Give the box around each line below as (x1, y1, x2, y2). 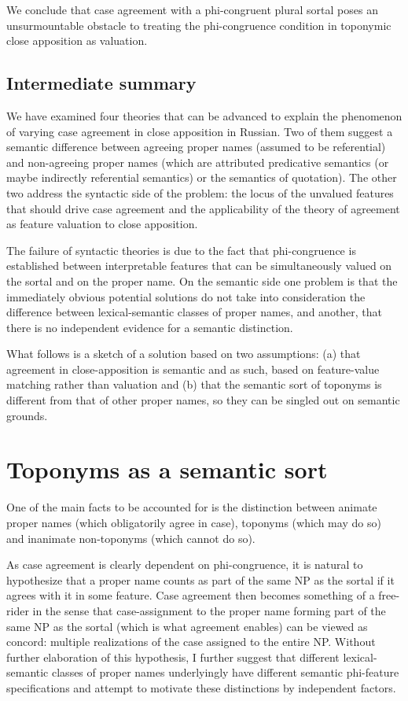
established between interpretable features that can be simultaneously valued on (6, 257, 392, 274)
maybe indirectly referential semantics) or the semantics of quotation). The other (6, 169, 397, 186)
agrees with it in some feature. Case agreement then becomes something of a (6, 587, 375, 603)
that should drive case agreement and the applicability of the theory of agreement (6, 200, 400, 216)
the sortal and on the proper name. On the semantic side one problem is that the (6, 272, 398, 289)
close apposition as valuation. (6, 32, 148, 49)
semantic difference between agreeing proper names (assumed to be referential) (6, 138, 386, 155)
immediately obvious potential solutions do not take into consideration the (6, 288, 366, 304)
